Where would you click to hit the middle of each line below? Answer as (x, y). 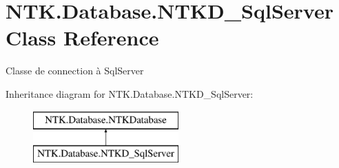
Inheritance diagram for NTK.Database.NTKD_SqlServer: (130, 93)
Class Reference (82, 38)
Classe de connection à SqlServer (75, 71)
